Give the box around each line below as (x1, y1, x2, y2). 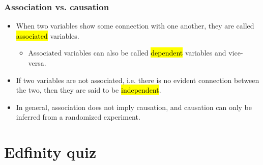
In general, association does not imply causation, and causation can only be (16, 101, 252, 112)
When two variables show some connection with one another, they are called (16, 20, 254, 31)
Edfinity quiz (4, 142, 97, 162)
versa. (28, 58, 46, 68)
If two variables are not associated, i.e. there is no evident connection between (16, 74, 259, 85)
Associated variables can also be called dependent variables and (28, 47, 226, 58)
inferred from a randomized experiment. (16, 112, 140, 122)
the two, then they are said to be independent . (16, 85, 161, 95)
